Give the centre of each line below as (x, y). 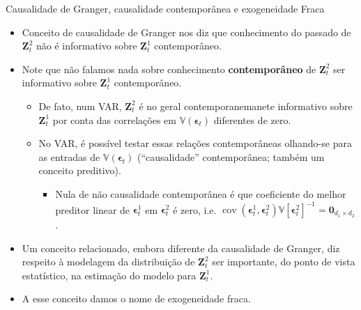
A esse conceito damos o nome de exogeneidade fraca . (136, 299)
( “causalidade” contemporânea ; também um (231, 156)
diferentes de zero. (252, 119)
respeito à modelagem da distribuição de (108, 262)
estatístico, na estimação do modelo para (109, 275)
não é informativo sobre (86, 46)
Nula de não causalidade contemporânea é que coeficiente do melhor (201, 193)
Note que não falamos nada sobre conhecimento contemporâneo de (169, 69)
